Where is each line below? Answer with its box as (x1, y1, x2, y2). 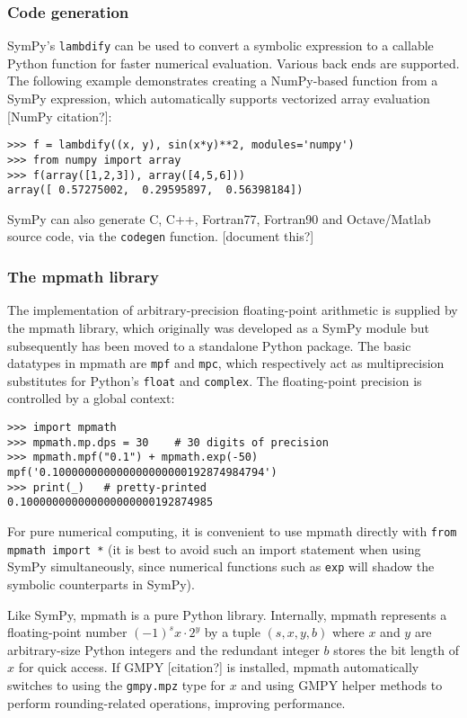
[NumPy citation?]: (7, 106, 112, 125)
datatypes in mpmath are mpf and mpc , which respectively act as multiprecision (7, 354, 445, 372)
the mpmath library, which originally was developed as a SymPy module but (7, 318, 429, 337)
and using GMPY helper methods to (241, 675, 443, 694)
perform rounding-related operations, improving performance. (7, 693, 346, 712)
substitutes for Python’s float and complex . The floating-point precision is (7, 371, 422, 390)
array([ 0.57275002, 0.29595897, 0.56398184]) (7, 184, 304, 197)
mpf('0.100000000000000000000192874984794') (7, 466, 278, 479)
